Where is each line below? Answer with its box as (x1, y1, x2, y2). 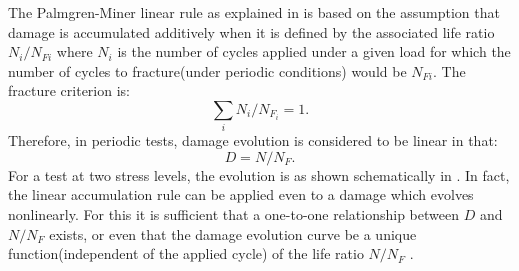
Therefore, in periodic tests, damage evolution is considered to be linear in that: (8, 130, 498, 151)
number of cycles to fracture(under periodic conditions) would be (8, 60, 407, 81)
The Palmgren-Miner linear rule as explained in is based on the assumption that (8, 2, 500, 22)
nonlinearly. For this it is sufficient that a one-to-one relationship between (8, 204, 459, 225)
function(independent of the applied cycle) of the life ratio (8, 243, 364, 264)
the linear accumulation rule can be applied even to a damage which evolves (8, 184, 474, 205)
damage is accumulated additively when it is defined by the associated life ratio (8, 21, 495, 42)
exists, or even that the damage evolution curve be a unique (49, 223, 417, 244)
